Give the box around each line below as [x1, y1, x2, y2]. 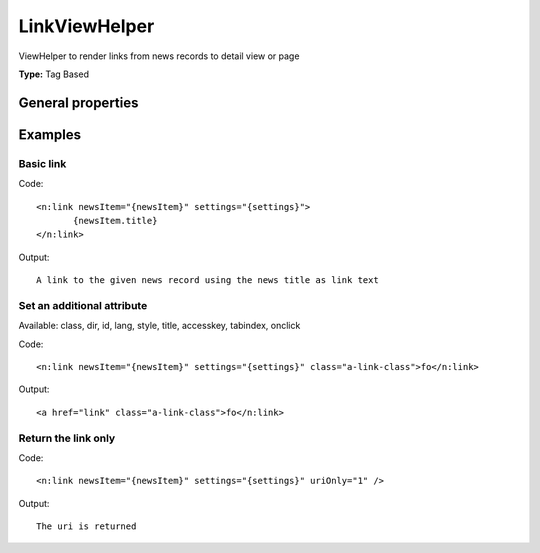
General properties [18, 94, 139, 111]
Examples [18, 126, 82, 143]
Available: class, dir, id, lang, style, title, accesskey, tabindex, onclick [18, 320, 301, 332]
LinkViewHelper [18, 15, 155, 37]
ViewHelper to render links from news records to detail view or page [18, 50, 300, 62]
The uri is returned [36, 521, 137, 532]
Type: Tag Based [18, 68, 90, 80]
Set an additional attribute [18, 298, 148, 312]
